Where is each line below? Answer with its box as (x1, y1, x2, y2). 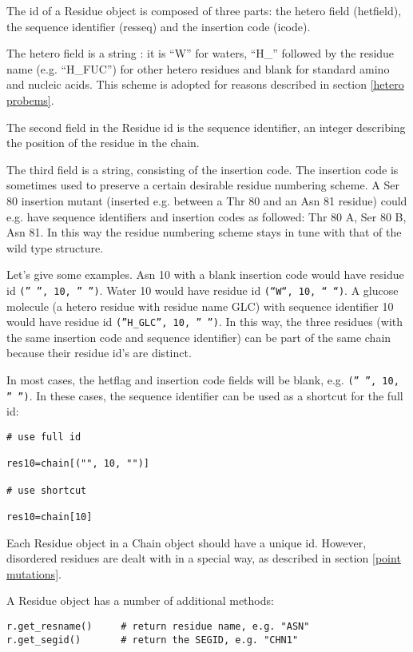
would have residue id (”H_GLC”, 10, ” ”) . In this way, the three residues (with (6, 313, 403, 330)
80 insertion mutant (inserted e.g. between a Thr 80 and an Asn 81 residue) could (6, 192, 407, 209)
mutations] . (6, 565, 62, 582)
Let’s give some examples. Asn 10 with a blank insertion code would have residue (6, 266, 404, 283)
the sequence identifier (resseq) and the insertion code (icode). (6, 18, 311, 34)
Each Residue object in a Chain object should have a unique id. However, (6, 534, 367, 551)
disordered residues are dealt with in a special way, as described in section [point (6, 550, 401, 567)
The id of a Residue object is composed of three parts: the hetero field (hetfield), (6, 2, 402, 18)
